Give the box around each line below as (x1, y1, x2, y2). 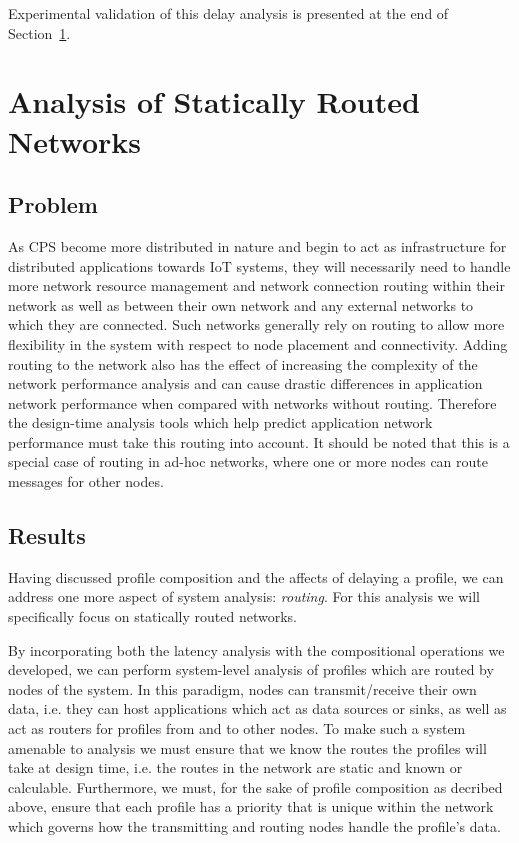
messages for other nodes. (8, 471, 164, 492)
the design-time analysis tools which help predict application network (8, 412, 433, 433)
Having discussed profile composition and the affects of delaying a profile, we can (8, 566, 504, 587)
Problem (8, 189, 98, 220)
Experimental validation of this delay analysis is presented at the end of (8, 3, 449, 23)
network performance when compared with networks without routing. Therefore (8, 392, 497, 413)
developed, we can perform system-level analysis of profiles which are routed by (8, 659, 494, 680)
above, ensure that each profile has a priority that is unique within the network (8, 796, 494, 817)
